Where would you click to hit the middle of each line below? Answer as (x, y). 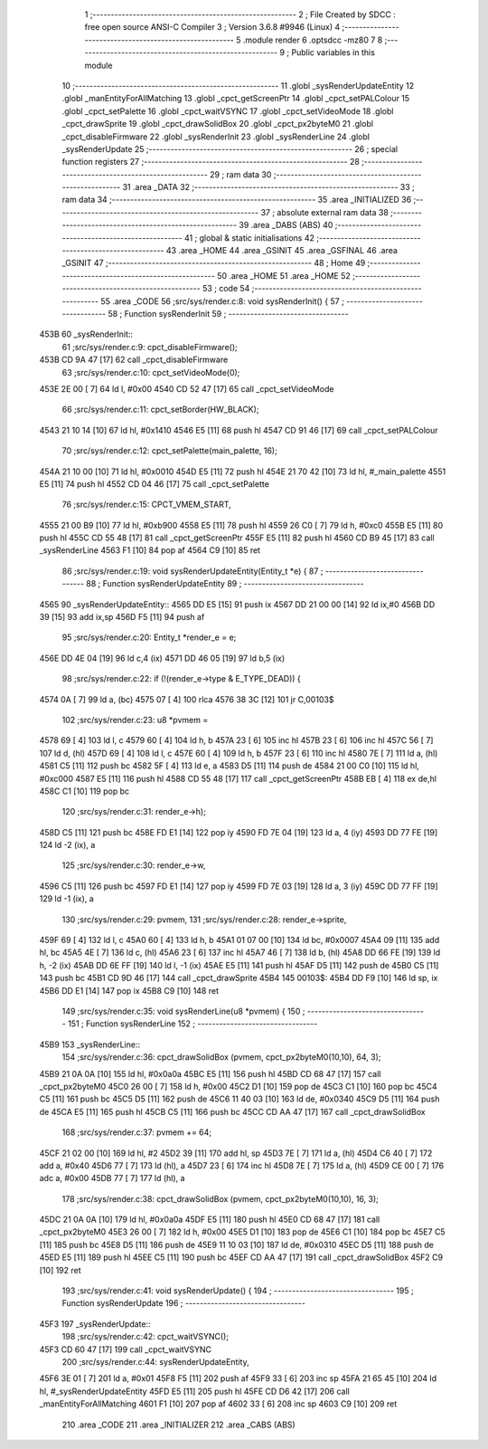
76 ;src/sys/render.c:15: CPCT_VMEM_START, (147, 505)
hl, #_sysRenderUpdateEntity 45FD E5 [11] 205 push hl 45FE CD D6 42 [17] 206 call (194, 1391)
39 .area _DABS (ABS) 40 (286, 225)
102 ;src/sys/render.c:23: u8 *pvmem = (135, 720)
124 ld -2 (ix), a (67, 845)
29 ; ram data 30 (240, 174)
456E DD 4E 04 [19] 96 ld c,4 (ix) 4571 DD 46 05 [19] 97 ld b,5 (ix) (162, 658)
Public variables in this (333, 52)
